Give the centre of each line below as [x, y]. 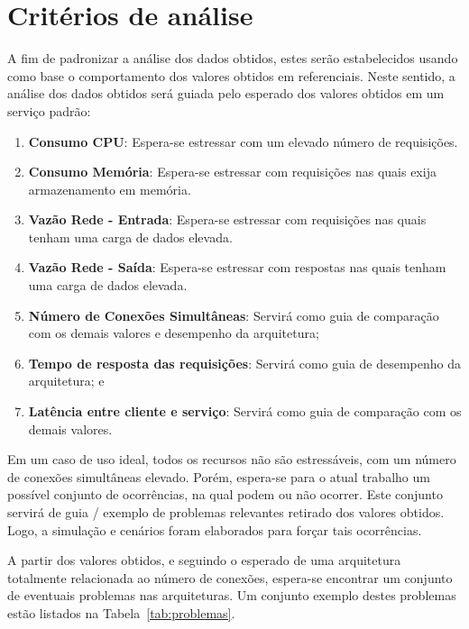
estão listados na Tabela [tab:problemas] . [121, 612]
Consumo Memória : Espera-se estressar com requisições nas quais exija [232, 172]
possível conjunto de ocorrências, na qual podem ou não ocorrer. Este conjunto [225, 494]
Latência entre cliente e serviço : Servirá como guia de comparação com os [245, 411]
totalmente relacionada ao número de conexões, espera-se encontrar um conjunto [230, 577]
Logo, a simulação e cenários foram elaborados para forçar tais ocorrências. [215, 529]
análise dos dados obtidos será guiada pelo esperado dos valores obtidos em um [226, 93]
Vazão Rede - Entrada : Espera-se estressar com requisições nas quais [227, 219]
